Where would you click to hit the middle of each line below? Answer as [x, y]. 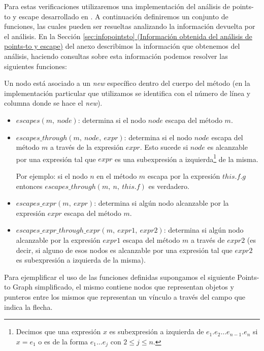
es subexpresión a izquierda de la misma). [81, 260]
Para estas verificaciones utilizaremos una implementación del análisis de [117, 6]
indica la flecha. [28, 307]
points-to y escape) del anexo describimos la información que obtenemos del [122, 46]
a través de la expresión [87, 147]
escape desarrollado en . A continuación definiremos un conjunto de [124, 16]
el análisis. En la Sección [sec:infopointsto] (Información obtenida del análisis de [128, 36]
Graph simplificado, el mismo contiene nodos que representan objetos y [123, 287]
